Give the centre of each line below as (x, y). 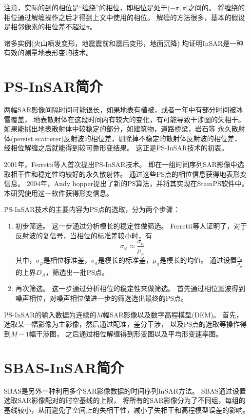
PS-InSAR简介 (54, 86)
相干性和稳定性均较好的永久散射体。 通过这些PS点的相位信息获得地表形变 (128, 174)
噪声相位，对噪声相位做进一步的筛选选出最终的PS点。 (102, 298)
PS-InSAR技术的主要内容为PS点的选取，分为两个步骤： (92, 209)
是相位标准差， (67, 260)
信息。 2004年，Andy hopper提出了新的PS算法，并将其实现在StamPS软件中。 (126, 183)
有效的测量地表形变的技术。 (48, 52)
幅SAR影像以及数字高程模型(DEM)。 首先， (173, 314)
